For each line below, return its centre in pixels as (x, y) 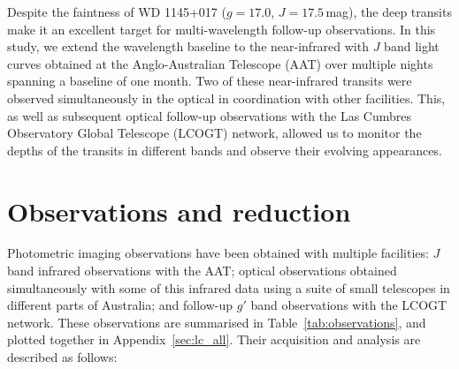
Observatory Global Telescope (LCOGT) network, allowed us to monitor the (214, 133)
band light (412, 46)
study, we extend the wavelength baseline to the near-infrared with (188, 46)
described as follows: (62, 357)
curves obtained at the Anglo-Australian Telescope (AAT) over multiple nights (220, 63)
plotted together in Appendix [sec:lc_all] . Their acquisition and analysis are (214, 339)
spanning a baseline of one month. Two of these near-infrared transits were (210, 81)
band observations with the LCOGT (349, 305)
